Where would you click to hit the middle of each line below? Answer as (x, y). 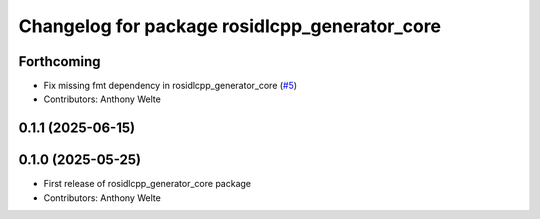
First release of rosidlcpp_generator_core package (147, 184)
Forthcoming (59, 61)
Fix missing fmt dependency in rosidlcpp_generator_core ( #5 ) (170, 86)
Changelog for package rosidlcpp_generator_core (230, 26)
